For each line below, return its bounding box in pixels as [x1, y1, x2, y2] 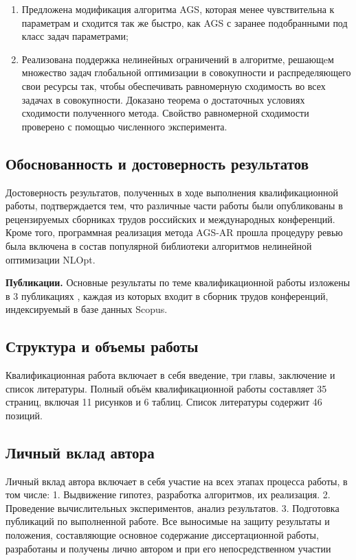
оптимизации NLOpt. [5, 252, 96, 266]
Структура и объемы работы [5, 336, 199, 357]
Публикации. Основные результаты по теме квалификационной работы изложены [5, 275, 351, 290]
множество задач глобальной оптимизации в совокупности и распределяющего [21, 65, 351, 80]
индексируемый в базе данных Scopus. [5, 302, 168, 316]
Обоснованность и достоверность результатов [5, 152, 309, 174]
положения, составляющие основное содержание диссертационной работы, [5, 528, 319, 542]
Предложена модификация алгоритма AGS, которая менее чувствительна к [21, 2, 335, 16]
